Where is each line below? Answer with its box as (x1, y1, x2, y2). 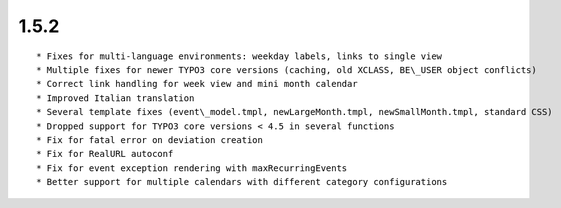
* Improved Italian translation (36, 92, 195, 104)
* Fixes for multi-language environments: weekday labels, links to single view (36, 50, 443, 62)
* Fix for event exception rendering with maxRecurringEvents (36, 162, 348, 174)
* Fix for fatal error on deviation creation (36, 134, 264, 145)
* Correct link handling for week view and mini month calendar (36, 78, 359, 90)
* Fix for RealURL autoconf (36, 148, 174, 160)
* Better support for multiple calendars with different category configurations (36, 176, 448, 188)
